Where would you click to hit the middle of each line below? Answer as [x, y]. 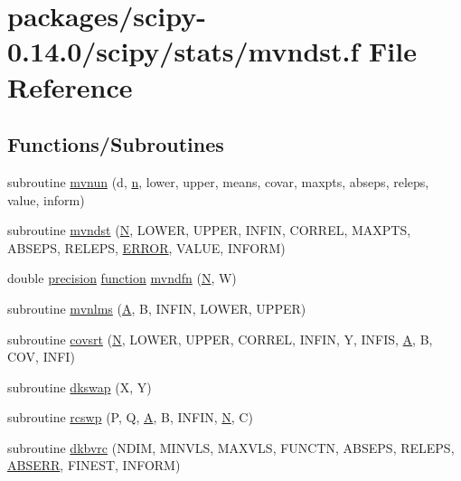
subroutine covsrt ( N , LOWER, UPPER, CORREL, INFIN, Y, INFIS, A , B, [220, 339]
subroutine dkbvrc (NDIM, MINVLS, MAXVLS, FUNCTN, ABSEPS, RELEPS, [231, 447]
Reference [70, 86]
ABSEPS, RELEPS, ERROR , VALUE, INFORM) [146, 247]
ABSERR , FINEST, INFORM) [94, 465]
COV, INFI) [41, 357]
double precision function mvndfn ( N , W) [122, 278]
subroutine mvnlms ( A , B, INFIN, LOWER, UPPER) [157, 308]
